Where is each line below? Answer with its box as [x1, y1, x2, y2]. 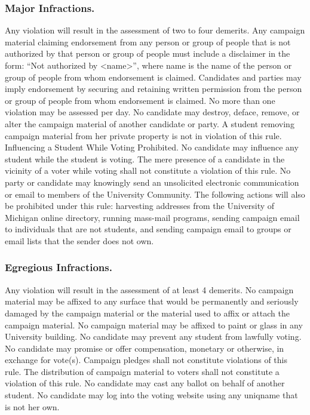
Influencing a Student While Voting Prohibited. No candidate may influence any [5, 141, 299, 153]
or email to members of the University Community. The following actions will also [5, 187, 305, 200]
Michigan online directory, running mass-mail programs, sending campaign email [5, 211, 300, 223]
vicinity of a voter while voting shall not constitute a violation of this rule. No [5, 164, 291, 177]
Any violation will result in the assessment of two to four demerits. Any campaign [5, 24, 305, 36]
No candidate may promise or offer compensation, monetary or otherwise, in [5, 342, 284, 354]
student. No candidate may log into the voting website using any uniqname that [5, 389, 298, 401]
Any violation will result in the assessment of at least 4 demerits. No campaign [5, 283, 294, 296]
